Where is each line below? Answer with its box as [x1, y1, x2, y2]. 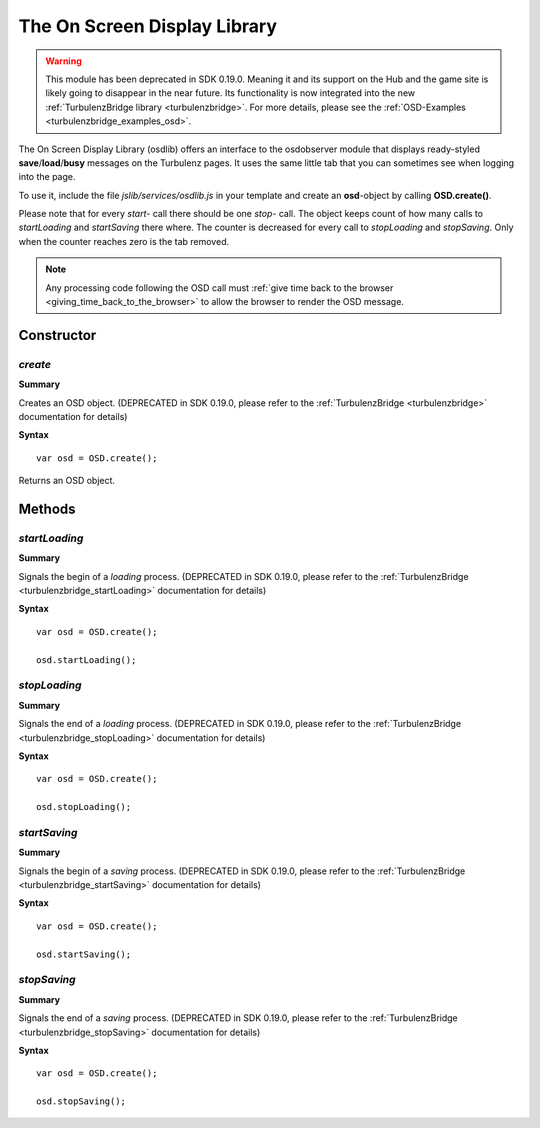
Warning [45, 55, 82, 67]
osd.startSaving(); [36, 948, 132, 960]
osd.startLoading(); [36, 654, 137, 665]
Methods [18, 500, 76, 517]
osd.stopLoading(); [36, 801, 132, 813]
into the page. [18, 171, 76, 183]
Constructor [18, 326, 97, 344]
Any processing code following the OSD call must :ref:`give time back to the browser [45, 281, 394, 294]
